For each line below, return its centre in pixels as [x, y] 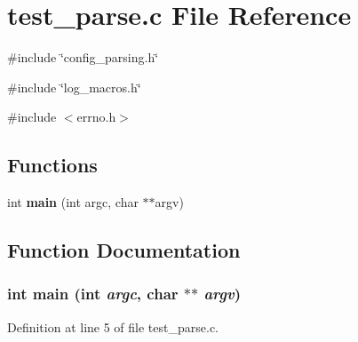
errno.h [96, 117]
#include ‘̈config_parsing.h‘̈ [83, 57]
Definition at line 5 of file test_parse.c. [113, 326]
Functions [52, 165]
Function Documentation [124, 250]
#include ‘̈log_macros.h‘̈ [74, 87]
